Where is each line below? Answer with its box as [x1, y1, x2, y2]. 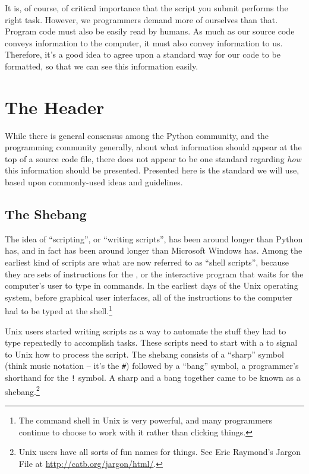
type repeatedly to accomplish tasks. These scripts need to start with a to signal [5, 336, 298, 349]
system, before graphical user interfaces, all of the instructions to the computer [5, 290, 292, 303]
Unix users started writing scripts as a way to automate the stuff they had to [5, 324, 286, 337]
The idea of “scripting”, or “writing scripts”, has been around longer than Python [5, 232, 303, 245]
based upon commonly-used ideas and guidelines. [5, 176, 183, 188]
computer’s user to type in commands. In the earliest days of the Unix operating [5, 279, 298, 292]
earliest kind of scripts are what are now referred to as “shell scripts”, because [5, 256, 289, 268]
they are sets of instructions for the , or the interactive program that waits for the [5, 267, 304, 280]
